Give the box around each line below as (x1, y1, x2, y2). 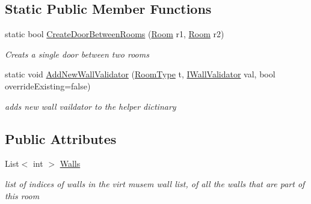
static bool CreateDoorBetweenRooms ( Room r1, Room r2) (5, 28, 224, 40)
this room (5, 189, 40, 202)
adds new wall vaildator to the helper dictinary (5, 100, 176, 112)
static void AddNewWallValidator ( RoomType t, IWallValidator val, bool (5, 68, 276, 80)
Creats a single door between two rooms (5, 47, 149, 60)
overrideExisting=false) (5, 79, 91, 92)
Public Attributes (5, 129, 117, 148)
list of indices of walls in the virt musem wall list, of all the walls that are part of (5, 177, 305, 190)
